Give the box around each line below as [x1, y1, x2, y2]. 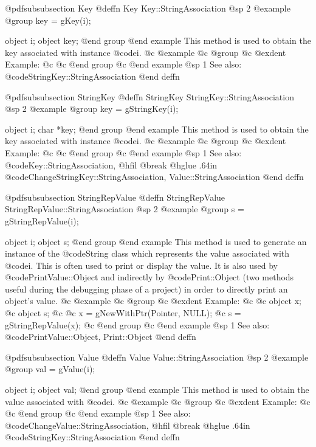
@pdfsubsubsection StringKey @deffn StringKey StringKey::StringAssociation [5, 90, 294, 103]
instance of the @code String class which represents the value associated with [5, 247, 290, 260]
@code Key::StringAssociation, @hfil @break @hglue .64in [5, 158, 218, 171]
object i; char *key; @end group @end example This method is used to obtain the [5, 122, 309, 135]
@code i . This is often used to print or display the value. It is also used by [5, 258, 278, 271]
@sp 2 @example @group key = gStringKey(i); [5, 102, 179, 115]
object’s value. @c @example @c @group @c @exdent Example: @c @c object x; [5, 294, 301, 307]
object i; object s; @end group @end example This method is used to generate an [5, 235, 307, 248]
